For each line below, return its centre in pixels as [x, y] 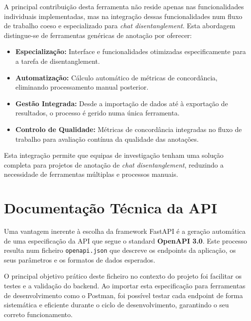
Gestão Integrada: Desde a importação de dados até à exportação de [122, 103]
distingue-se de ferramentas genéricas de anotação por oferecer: [98, 35]
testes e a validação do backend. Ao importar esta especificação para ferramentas [125, 286]
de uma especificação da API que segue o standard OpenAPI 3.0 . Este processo [125, 240]
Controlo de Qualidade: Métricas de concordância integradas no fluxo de [128, 129]
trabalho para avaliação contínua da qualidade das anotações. [107, 139]
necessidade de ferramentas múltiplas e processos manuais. [91, 174]
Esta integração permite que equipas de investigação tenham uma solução [114, 155]
